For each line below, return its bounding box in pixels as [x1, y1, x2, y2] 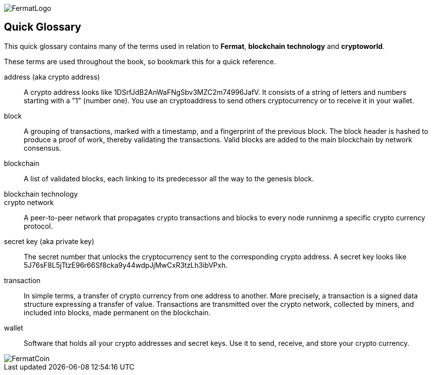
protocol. [24, 221, 53, 230]
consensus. [24, 143, 61, 152]
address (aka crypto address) [4, 72, 100, 81]
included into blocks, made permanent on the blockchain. [24, 308, 211, 317]
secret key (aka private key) [4, 237, 94, 246]
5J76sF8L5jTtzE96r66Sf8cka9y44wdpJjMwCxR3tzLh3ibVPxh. [24, 260, 228, 269]
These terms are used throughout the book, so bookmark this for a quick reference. [4, 57, 276, 66]
